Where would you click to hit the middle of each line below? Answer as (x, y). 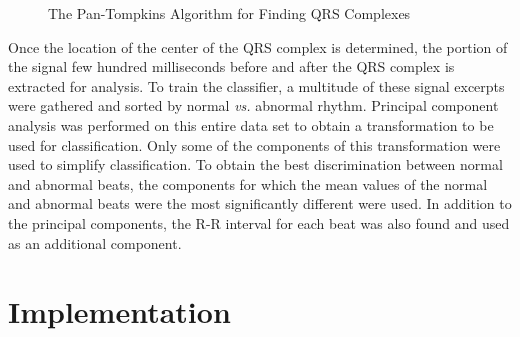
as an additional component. (95, 242)
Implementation (119, 311)
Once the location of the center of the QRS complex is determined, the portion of (258, 46)
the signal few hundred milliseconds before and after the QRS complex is (231, 66)
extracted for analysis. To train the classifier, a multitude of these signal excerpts (256, 85)
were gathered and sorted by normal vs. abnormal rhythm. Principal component (253, 105)
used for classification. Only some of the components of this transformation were (254, 144)
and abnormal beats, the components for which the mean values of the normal (248, 183)
